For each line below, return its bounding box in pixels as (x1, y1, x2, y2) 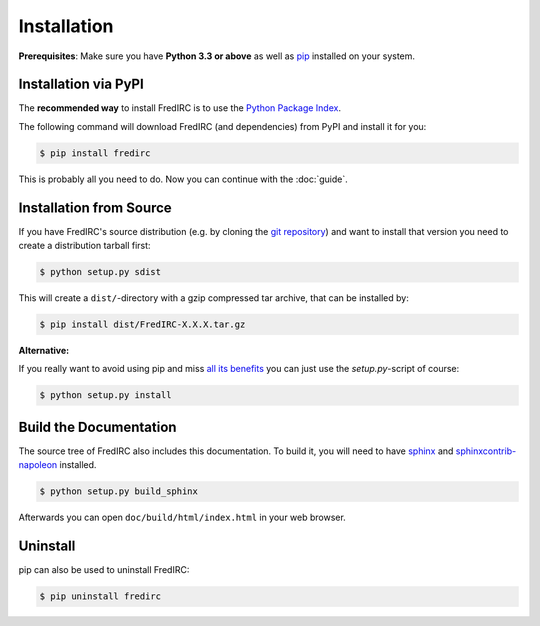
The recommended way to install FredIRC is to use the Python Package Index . (18, 102, 342, 114)
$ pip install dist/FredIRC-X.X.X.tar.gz (39, 319, 246, 330)
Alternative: (18, 345, 70, 357)
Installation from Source (18, 199, 172, 216)
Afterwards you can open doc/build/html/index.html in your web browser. (18, 511, 347, 524)
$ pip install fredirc (39, 147, 151, 159)
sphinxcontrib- (455, 445, 517, 457)
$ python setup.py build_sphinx (39, 486, 199, 497)
